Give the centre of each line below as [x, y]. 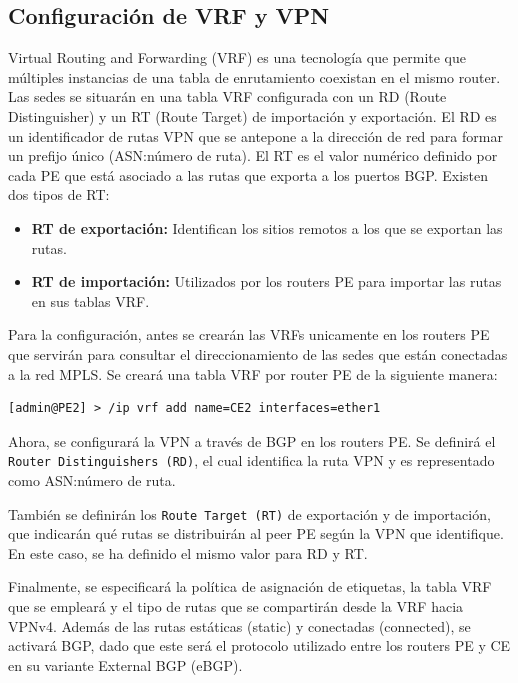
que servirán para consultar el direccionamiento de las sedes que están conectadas [258, 353]
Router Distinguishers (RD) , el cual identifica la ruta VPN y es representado [251, 460]
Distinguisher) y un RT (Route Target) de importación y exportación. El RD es [252, 115]
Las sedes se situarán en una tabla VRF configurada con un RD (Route [227, 96]
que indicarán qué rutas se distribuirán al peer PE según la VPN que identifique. [256, 533]
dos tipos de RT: [59, 194]
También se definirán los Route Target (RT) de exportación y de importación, [249, 513]
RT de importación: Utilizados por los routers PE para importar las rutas [266, 281]
